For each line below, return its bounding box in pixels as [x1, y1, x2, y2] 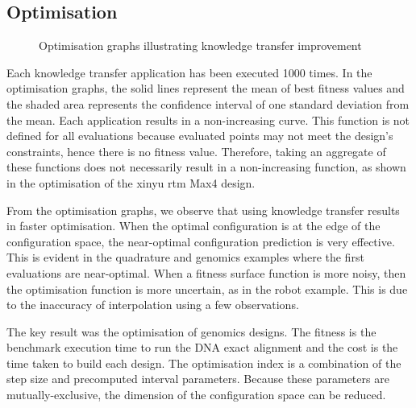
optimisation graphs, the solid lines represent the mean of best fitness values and [6, 80, 405, 97]
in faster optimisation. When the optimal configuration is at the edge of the [6, 217, 381, 234]
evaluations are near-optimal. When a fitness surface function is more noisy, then [6, 264, 406, 281]
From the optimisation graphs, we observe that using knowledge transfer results [6, 201, 400, 218]
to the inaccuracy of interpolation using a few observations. [6, 296, 299, 313]
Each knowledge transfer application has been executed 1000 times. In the [6, 64, 372, 80]
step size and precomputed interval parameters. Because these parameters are [6, 370, 389, 387]
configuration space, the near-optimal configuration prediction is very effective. [6, 233, 395, 249]
